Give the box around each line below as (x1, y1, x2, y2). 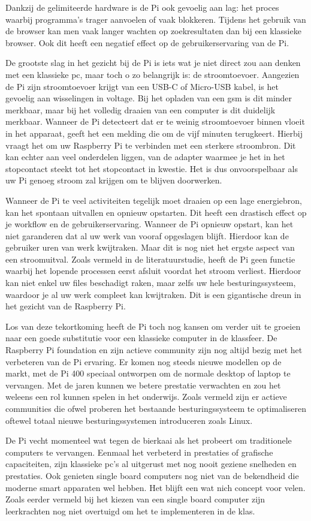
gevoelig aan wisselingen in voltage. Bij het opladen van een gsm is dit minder (5, 92, 292, 104)
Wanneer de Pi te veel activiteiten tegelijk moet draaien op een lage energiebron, (5, 194, 302, 206)
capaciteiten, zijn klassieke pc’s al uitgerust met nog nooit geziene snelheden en (5, 457, 297, 470)
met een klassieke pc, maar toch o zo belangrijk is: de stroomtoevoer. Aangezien (5, 68, 300, 80)
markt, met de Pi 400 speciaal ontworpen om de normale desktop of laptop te (5, 367, 291, 380)
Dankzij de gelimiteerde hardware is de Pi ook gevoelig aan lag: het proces (5, 1, 279, 13)
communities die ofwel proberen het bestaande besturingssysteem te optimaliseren (5, 402, 306, 414)
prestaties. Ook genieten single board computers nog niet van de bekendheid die (5, 469, 299, 481)
